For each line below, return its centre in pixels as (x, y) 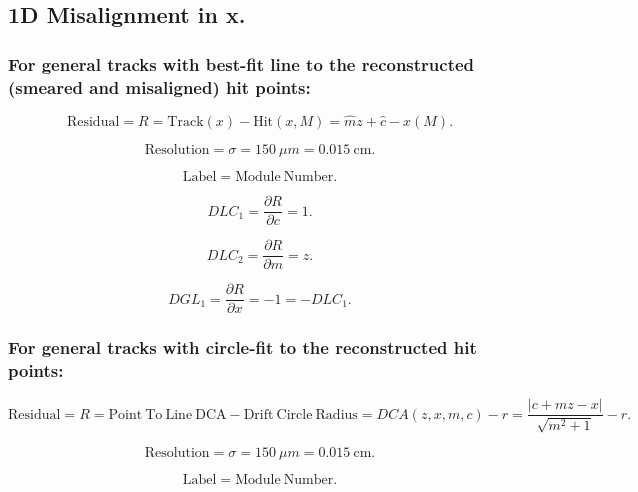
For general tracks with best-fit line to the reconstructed (241, 63)
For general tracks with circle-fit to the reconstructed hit (242, 347)
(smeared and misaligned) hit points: (159, 86)
